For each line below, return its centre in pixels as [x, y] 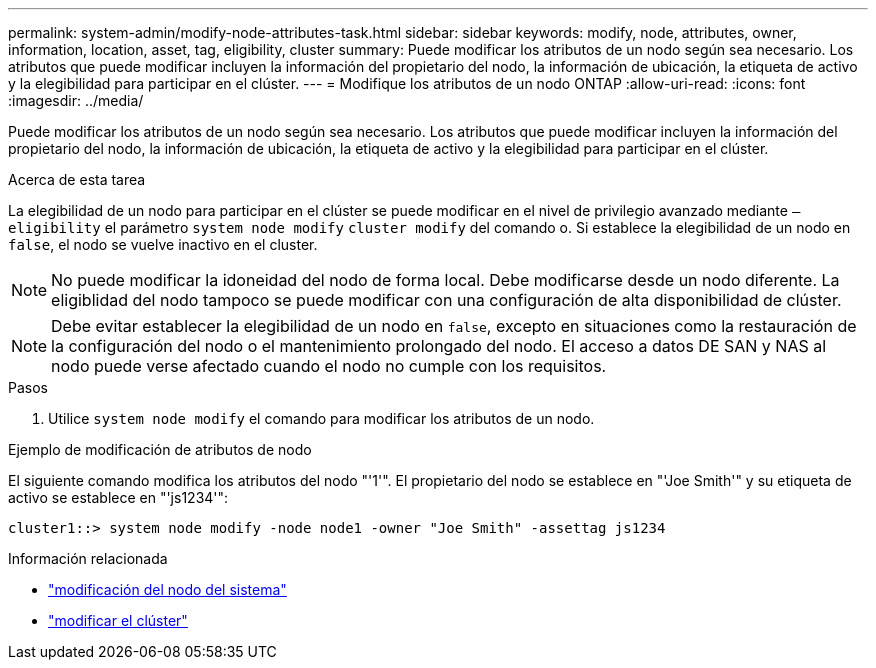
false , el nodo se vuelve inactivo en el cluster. [163, 244]
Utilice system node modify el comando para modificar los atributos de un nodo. [321, 418]
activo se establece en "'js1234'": [118, 497]
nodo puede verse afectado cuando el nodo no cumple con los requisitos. [329, 366]
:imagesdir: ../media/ [76, 100]
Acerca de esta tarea [77, 179]
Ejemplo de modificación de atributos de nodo [160, 449]
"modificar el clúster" [118, 620]
